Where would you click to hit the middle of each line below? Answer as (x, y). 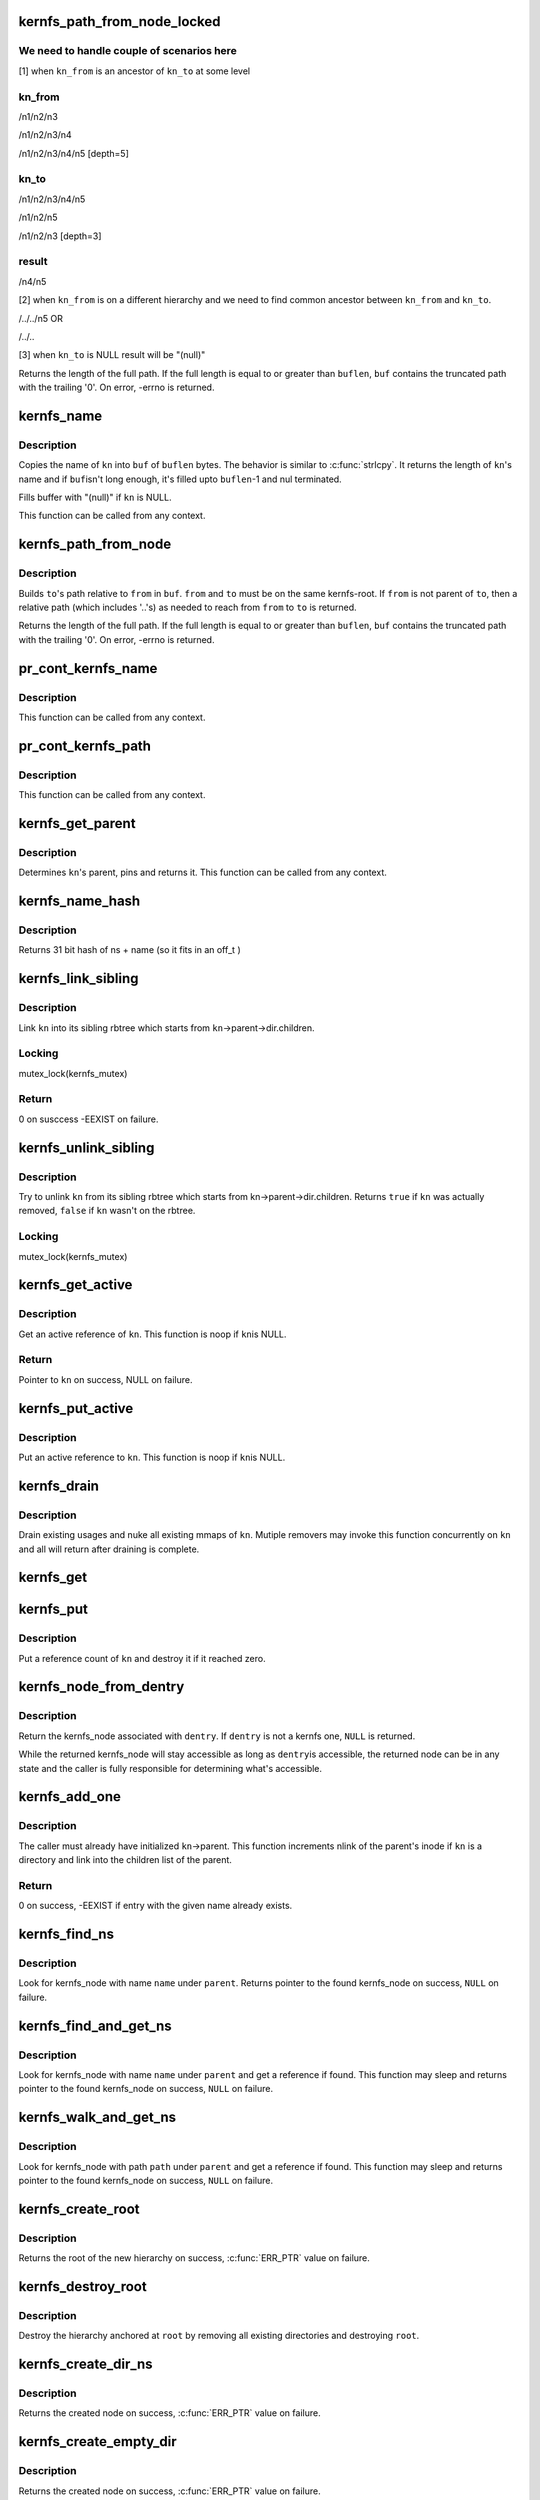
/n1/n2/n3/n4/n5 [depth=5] (73, 153)
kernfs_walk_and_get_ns (97, 2117)
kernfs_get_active (75, 1285)
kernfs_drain (59, 1485)
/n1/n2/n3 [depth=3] (60, 236)
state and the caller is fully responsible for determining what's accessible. (170, 1768)
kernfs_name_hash (79, 901)
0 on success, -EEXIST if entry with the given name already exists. (155, 1906)
